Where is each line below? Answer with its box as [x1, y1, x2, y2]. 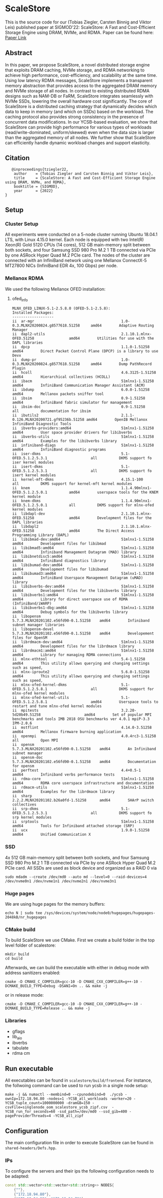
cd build [5, 956, 23, 961]
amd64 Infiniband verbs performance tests [12, 772, 115, 777]
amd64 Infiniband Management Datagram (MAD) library [12, 550, 137, 555]
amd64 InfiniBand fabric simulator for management [12, 400, 132, 405]
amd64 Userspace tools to [91, 699, 159, 704]
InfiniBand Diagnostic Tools [12, 421, 72, 427]
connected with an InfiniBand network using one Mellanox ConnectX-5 [5, 258, 147, 263]
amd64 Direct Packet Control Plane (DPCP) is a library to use [12, 349, 159, 354]
